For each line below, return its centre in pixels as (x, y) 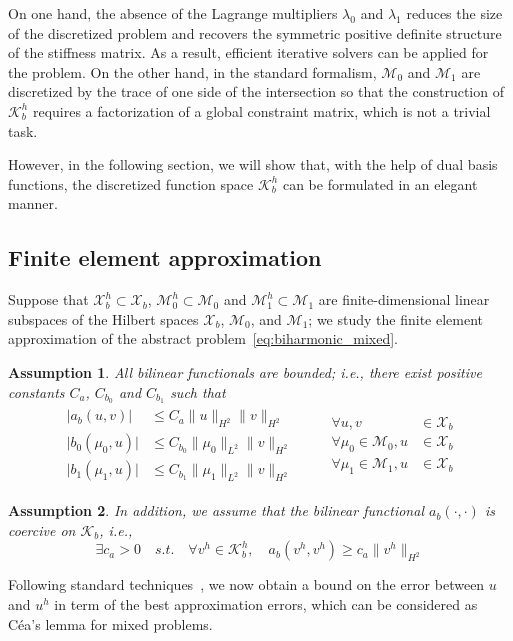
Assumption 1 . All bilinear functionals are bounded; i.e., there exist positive (245, 371)
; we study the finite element (395, 318)
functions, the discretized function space (131, 183)
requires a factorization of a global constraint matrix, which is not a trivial (261, 110)
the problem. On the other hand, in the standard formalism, (192, 71)
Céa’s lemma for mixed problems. (110, 623)
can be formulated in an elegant (380, 183)
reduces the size (454, 13)
